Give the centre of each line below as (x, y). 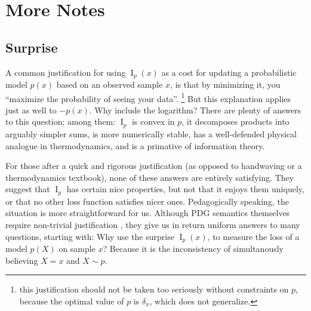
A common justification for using (66, 72)
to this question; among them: (61, 121)
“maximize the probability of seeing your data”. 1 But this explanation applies (148, 97)
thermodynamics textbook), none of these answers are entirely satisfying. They (150, 177)
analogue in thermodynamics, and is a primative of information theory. (135, 145)
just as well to (31, 110)
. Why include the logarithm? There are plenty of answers (195, 110)
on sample (77, 248)
